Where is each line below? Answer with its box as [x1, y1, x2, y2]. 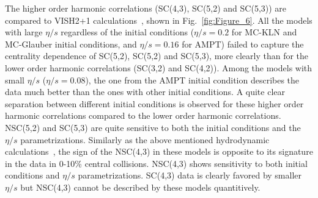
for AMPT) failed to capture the [182, 37, 304, 50]
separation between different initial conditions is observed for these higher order [5, 97, 304, 110]
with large [5, 26, 43, 38]
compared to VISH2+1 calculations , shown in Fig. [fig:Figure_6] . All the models [5, 13, 312, 26]
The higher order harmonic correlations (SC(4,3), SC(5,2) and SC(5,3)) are [5, 2, 287, 14]
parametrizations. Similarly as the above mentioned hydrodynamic [20, 133, 270, 146]
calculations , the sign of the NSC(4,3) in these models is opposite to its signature [5, 145, 313, 158]
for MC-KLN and [231, 26, 297, 38]
